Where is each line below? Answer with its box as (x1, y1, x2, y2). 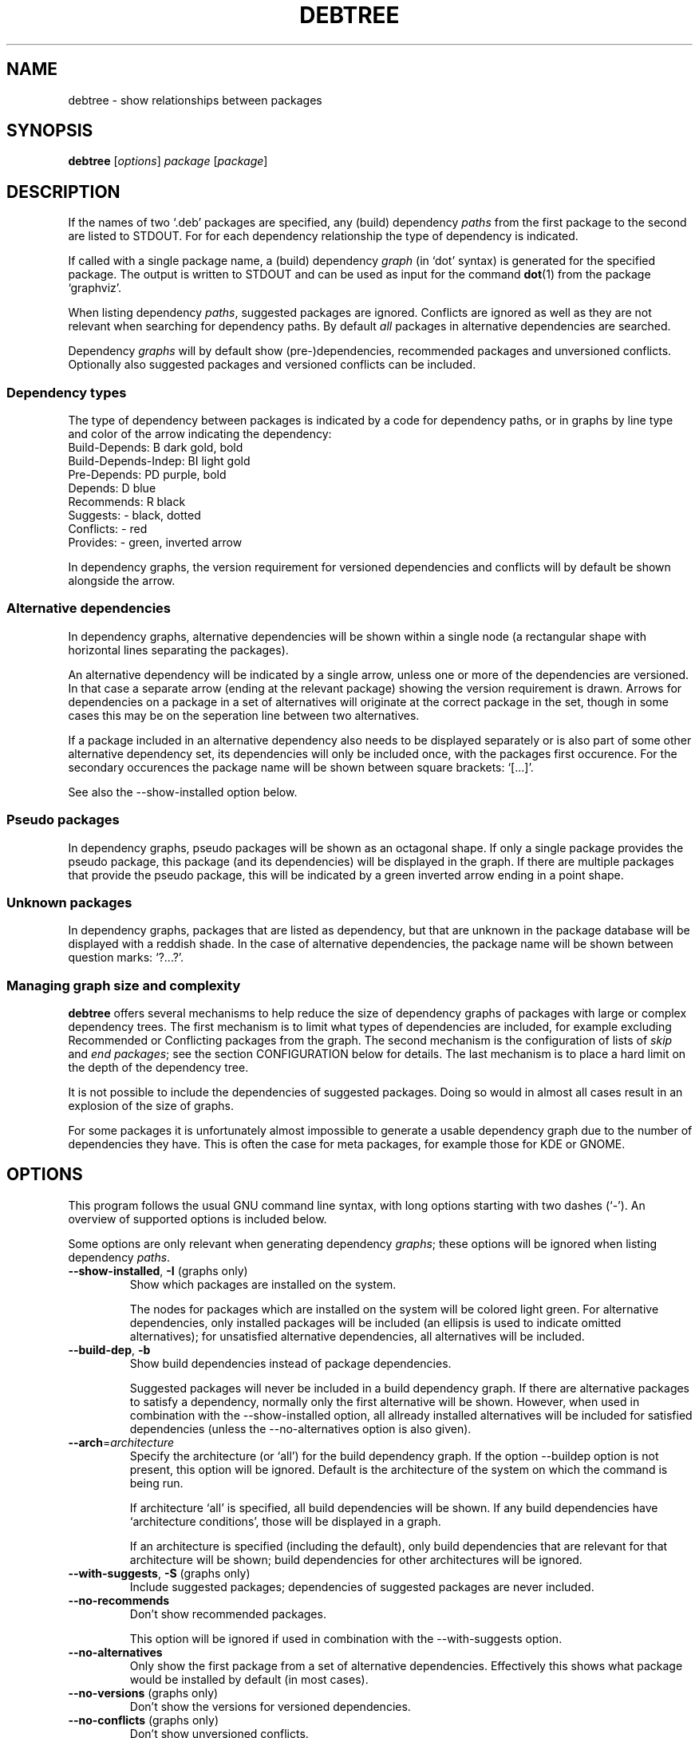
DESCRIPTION (6, 181, 120, 202)
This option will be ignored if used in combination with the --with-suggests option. (129, 1631, 563, 1645)
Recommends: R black (68, 495, 186, 509)
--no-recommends (68, 1593, 170, 1607)
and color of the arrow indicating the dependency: (68, 427, 332, 441)
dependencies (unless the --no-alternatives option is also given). (129, 1421, 472, 1436)
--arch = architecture (68, 1435, 175, 1449)
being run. (129, 1475, 184, 1490)
